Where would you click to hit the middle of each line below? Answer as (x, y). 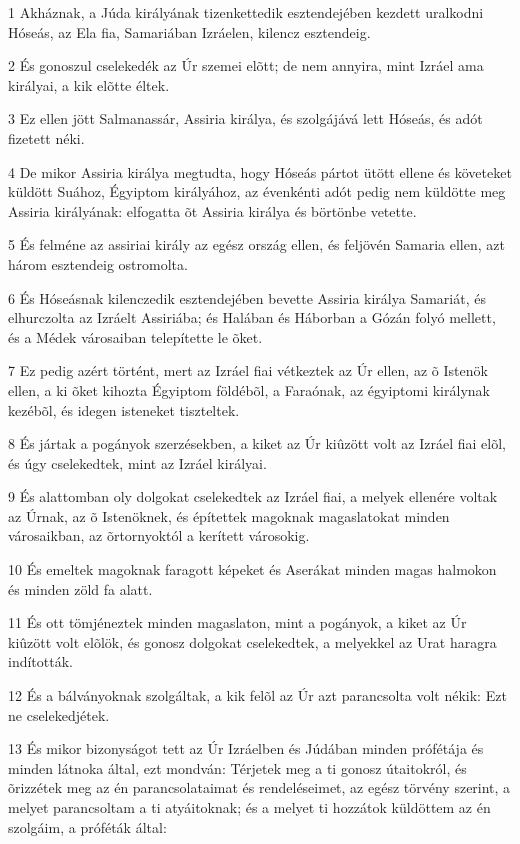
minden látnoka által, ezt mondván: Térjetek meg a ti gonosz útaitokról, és (237, 767)
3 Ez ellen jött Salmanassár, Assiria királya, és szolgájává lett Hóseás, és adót (245, 118)
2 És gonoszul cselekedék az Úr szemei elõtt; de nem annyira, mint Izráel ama (246, 65)
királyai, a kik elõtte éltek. (89, 84)
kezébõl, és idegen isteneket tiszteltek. (124, 409)
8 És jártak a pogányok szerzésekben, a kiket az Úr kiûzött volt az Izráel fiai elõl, (257, 443)
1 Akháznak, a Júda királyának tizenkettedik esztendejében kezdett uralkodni (246, 12)
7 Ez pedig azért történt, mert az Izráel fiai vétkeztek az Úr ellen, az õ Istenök (248, 370)
